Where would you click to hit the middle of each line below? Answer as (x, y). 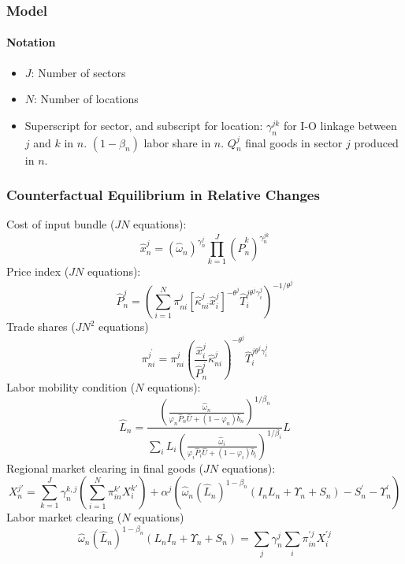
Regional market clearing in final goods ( (105, 468)
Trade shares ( (41, 327)
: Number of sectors (78, 72)
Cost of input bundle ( (61, 224)
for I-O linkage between (340, 125)
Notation (31, 42)
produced (376, 142)
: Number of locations (86, 99)
